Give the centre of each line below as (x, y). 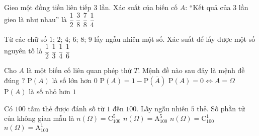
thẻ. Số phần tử (221, 108)
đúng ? (15, 80)
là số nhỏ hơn (50, 91)
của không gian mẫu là (39, 118)
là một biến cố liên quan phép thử (79, 70)
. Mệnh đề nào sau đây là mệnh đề (191, 70)
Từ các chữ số (26, 39)
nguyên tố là (23, 51)
